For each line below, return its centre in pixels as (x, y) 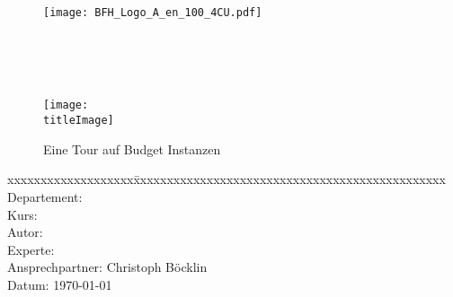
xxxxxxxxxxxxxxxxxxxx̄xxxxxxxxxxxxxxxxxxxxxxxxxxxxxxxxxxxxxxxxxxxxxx (226, 179)
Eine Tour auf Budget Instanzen (132, 148)
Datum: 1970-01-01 (60, 284)
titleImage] (79, 121)
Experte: (31, 249)
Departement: (45, 196)
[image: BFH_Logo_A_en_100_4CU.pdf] (153, 13)
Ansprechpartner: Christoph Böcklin (107, 267)
